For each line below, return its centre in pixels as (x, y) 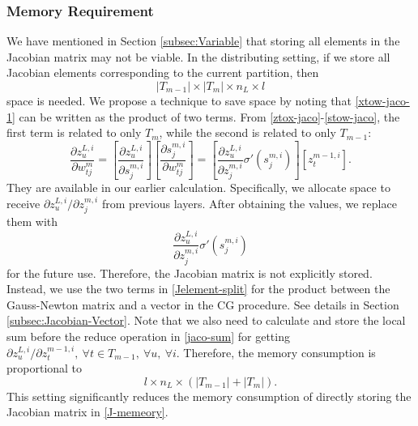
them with (32, 222)
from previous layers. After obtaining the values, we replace (249, 203)
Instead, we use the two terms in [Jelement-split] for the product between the (198, 289)
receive (23, 203)
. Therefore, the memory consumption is (276, 352)
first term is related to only (74, 132)
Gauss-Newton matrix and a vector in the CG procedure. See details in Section (203, 304)
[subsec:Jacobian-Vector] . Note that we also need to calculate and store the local (206, 320)
